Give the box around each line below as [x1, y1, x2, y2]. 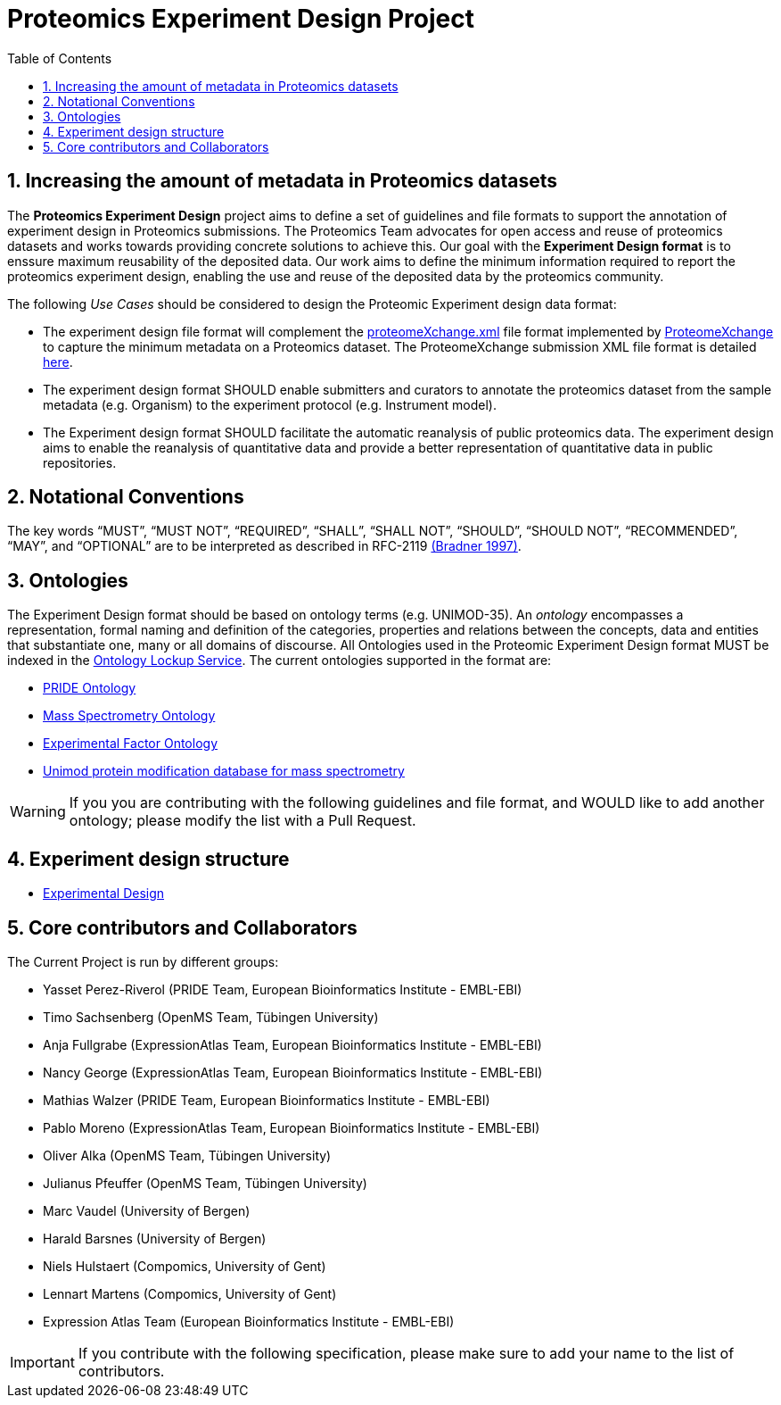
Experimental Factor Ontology [43, 736, 218, 752]
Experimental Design [43, 885, 165, 902]
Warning [10, 802, 66, 821]
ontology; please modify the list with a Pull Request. [69, 811, 416, 830]
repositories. [43, 454, 117, 470]
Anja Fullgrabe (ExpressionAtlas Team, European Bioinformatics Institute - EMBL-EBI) [43, 1036, 542, 1052]
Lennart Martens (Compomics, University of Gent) [43, 1285, 337, 1301]
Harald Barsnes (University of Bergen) [43, 1230, 267, 1246]
